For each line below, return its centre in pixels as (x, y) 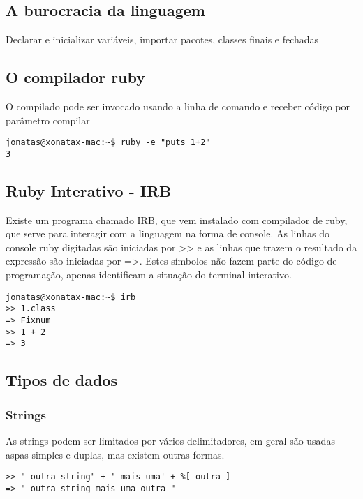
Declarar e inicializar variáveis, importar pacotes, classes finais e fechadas (162, 39)
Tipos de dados (61, 380)
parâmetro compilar (48, 120)
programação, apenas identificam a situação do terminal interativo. (149, 275)
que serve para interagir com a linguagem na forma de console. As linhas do (168, 233)
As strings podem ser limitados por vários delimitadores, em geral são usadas (170, 440)
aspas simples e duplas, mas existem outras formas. (115, 454)
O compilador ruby (76, 77)
